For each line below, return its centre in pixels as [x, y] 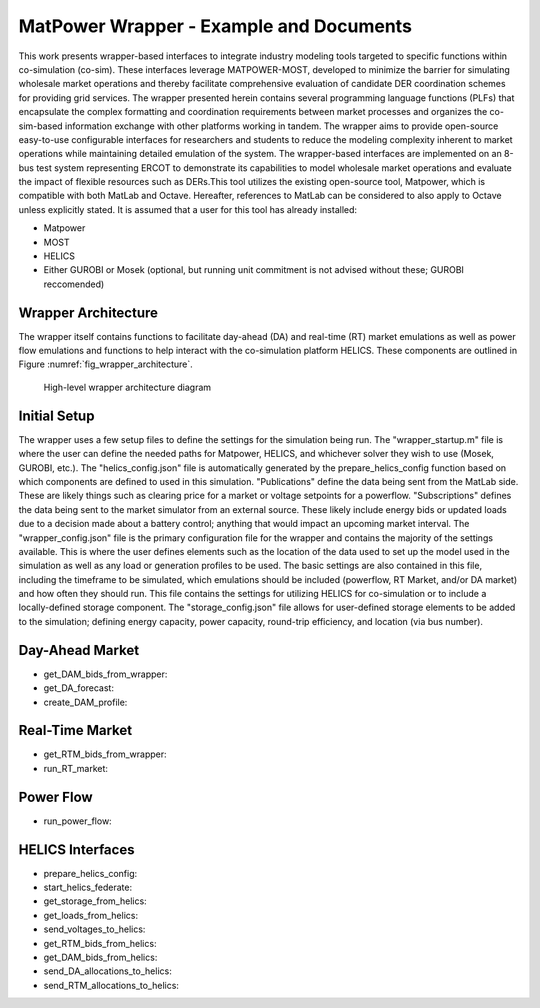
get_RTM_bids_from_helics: [100, 943]
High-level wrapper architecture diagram [127, 387]
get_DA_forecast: [79, 688]
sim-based [41, 126]
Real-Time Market [75, 730]
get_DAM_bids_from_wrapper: [105, 674]
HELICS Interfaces [76, 849]
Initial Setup [56, 415]
